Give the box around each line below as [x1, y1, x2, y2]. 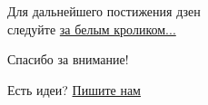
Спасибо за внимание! [7, 50, 129, 69]
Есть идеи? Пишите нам [7, 80, 141, 99]
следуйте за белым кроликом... [7, 19, 176, 38]
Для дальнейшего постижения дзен [7, 2, 201, 20]
